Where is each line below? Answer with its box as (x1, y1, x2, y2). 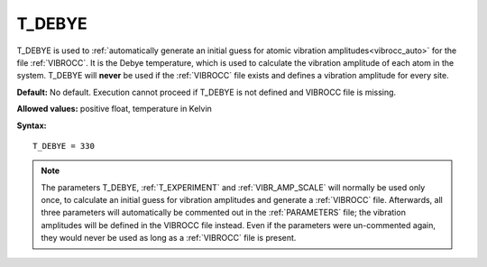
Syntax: (16, 120, 47, 131)
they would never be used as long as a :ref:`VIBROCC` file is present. (41, 233, 297, 244)
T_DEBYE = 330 (32, 141, 95, 151)
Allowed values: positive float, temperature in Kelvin (16, 104, 212, 115)
